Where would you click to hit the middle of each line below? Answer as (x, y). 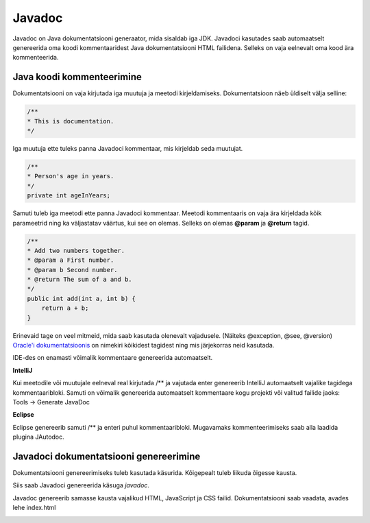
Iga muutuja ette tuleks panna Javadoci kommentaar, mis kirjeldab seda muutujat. (128, 148)
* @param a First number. (71, 260)
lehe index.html (34, 508)
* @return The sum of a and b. (80, 280)
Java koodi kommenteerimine (77, 77)
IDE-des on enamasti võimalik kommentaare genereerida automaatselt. (113, 358)
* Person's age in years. (71, 176)
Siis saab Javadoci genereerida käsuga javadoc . (81, 485)
